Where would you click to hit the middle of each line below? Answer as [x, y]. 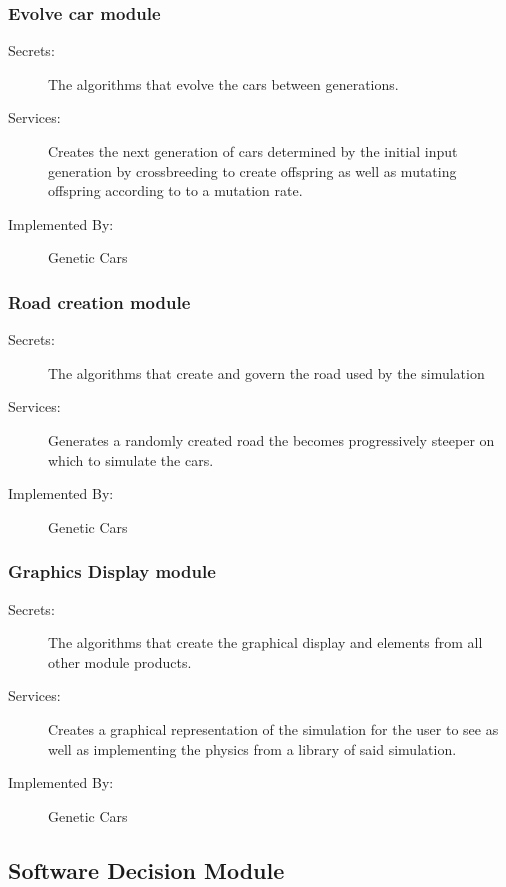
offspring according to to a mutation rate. [175, 190]
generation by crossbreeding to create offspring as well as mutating [252, 170]
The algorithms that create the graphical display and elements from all [265, 642]
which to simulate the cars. [131, 459]
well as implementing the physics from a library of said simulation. [252, 748]
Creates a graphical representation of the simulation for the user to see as [273, 728]
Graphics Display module [112, 571]
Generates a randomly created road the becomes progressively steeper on [271, 439]
